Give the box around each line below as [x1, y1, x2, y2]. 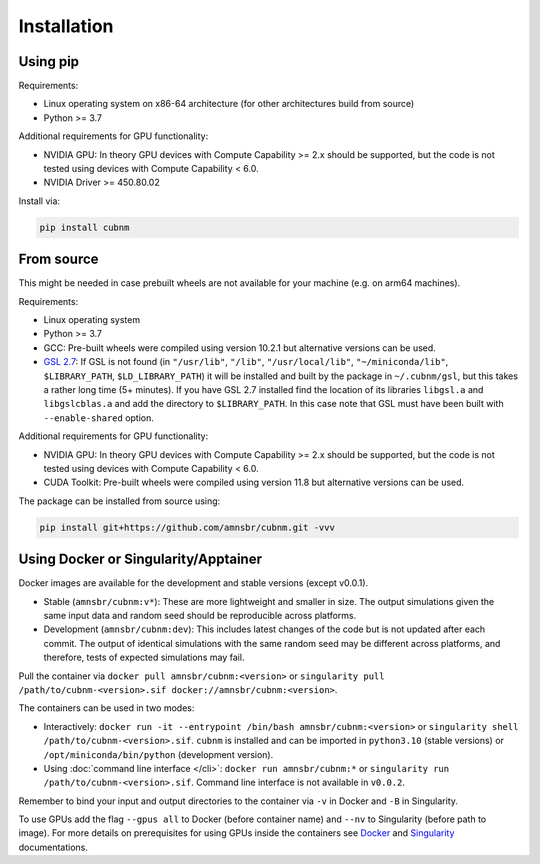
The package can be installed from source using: [18, 495, 221, 507]
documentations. [18, 841, 89, 853]
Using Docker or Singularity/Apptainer [18, 551, 262, 568]
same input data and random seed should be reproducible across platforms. [43, 610, 357, 622]
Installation [18, 15, 114, 37]
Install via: [18, 195, 60, 207]
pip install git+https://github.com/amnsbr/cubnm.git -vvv [39, 521, 335, 533]
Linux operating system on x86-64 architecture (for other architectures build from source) [43, 98, 415, 110]
